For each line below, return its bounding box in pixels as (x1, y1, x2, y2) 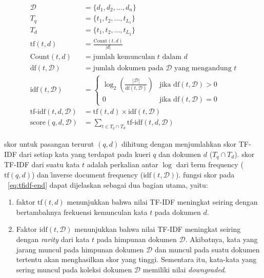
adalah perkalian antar (87, 159, 158, 170)
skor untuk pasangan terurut (4, 138, 94, 149)
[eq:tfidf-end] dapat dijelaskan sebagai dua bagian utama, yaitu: (8, 179, 208, 190)
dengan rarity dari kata (16, 234, 90, 244)
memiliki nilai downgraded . (143, 264, 227, 274)
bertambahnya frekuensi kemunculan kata (16, 206, 148, 217)
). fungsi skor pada (176, 169, 235, 180)
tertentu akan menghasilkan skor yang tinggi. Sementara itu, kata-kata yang (16, 254, 257, 265)
